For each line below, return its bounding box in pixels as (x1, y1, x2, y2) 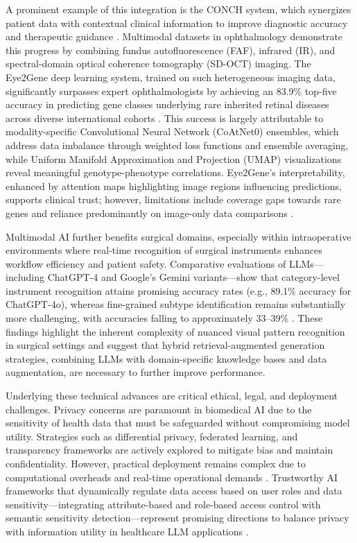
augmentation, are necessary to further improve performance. (6, 365, 265, 379)
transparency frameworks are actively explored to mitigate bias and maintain (6, 442, 333, 457)
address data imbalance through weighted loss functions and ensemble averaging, (6, 137, 349, 152)
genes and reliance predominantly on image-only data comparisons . (6, 205, 294, 220)
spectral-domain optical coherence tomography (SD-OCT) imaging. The (6, 56, 311, 71)
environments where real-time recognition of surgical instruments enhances (6, 243, 322, 257)
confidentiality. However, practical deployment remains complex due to (6, 456, 306, 470)
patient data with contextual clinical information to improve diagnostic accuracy (6, 15, 348, 30)
